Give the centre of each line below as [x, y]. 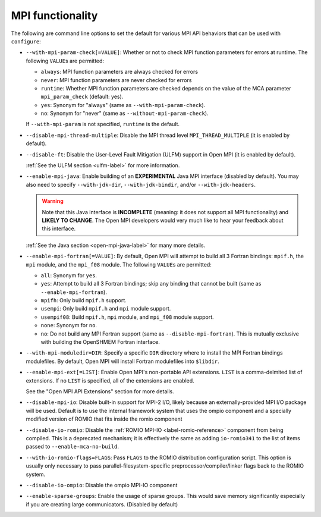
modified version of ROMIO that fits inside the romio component [104, 419]
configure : [26, 41]
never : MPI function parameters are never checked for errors [116, 80]
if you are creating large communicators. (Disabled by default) [102, 504]
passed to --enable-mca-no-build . [72, 447]
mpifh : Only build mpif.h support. [84, 300]
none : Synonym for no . [69, 325]
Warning [53, 201]
